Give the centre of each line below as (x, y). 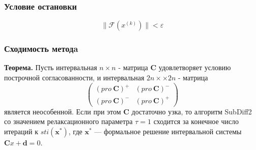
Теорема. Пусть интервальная (51, 67)
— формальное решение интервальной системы (168, 131)
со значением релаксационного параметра (68, 121)
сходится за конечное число (196, 121)
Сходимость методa (41, 49)
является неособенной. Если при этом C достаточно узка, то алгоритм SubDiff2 (128, 111)
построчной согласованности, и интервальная (74, 78)
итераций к (21, 131)
